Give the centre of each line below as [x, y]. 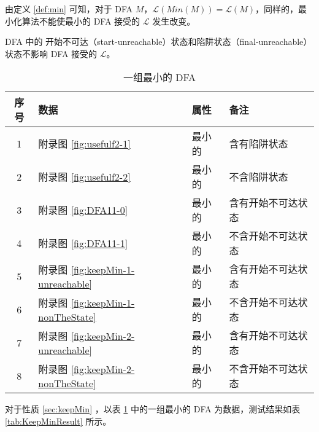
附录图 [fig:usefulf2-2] [84, 177]
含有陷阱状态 [259, 144]
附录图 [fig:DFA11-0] [83, 210]
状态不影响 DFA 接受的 [51, 53]
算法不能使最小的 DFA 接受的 [81, 21]
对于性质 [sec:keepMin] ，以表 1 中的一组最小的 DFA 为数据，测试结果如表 [153, 409]
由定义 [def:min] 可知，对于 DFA [69, 9]
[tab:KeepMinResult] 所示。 [58, 421]
